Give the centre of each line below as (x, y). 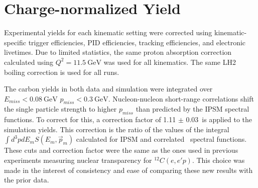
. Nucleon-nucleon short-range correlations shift (181, 98)
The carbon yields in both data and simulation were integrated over (108, 89)
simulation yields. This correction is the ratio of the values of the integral (117, 129)
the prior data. (27, 180)
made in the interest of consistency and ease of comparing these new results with (128, 170)
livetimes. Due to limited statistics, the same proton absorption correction (118, 52)
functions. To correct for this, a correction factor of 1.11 (90, 119)
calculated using (29, 62)
